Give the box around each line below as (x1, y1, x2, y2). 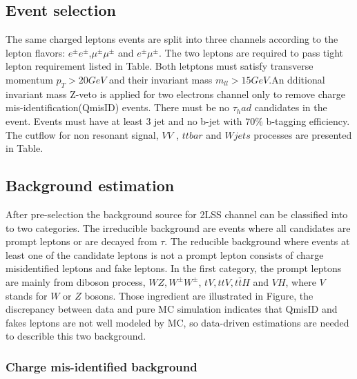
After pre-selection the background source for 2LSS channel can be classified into (6, 206, 348, 221)
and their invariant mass (109, 72, 213, 86)
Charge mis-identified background (6, 358, 197, 375)
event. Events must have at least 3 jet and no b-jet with (6, 113, 242, 128)
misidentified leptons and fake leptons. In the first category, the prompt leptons (6, 261, 342, 275)
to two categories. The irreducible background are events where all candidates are (6, 220, 351, 235)
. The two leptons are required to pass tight (158, 45, 344, 59)
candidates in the (254, 100, 327, 115)
